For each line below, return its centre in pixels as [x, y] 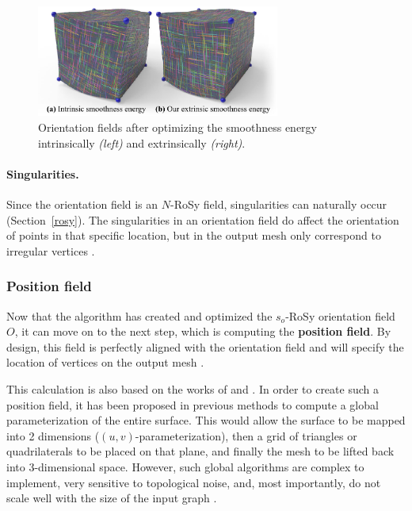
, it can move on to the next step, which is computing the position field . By [203, 331]
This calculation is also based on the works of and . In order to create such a [193, 389]
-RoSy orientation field [340, 315]
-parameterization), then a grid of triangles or [246, 435]
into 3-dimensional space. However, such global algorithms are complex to [185, 466]
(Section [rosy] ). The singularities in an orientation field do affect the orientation [203, 219]
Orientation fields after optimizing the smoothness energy [177, 127]
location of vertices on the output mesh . [105, 362]
